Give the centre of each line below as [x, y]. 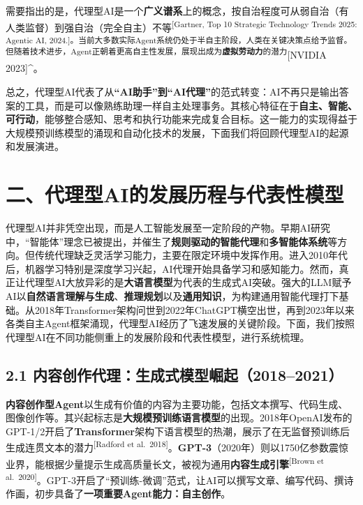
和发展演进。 [35, 146]
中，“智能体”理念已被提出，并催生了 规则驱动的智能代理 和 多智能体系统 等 [172, 241]
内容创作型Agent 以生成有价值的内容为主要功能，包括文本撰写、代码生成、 [177, 404]
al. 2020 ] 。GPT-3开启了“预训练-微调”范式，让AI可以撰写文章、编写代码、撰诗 [180, 478]
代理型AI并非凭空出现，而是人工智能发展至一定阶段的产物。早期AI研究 [168, 228]
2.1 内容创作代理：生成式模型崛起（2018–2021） [175, 374]
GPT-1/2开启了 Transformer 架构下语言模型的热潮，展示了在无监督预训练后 [178, 431]
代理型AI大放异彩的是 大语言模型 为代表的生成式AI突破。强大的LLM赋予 [188, 282]
